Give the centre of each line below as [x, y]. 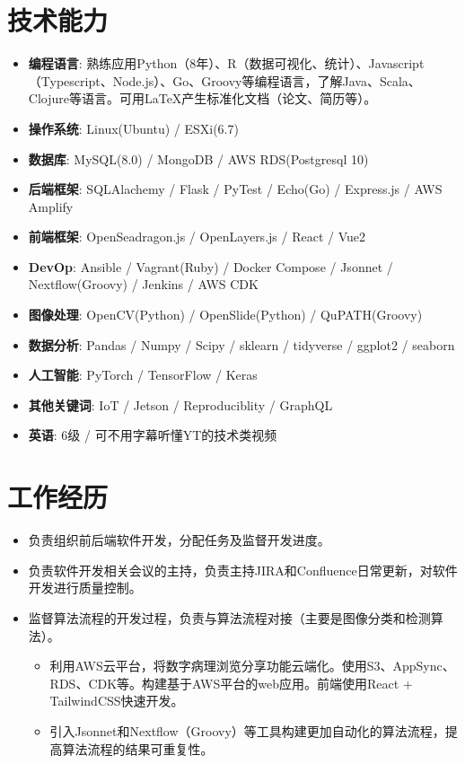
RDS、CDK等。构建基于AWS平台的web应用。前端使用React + [231, 683]
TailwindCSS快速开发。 [117, 701]
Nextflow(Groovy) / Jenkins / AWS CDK [143, 284]
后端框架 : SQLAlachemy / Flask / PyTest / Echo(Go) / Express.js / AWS [235, 189]
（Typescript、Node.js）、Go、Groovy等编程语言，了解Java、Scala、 [224, 80]
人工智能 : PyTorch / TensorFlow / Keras [143, 375]
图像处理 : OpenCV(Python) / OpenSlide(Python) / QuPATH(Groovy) [225, 315]
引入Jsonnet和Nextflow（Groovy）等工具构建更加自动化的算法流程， [247, 730]
